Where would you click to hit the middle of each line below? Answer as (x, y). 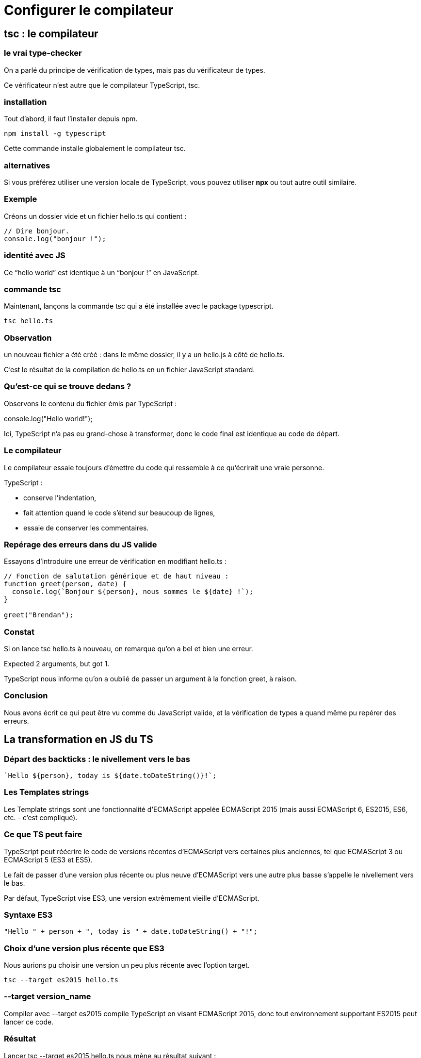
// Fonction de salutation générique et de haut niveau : (116, 576)
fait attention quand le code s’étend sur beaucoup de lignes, (119, 512)
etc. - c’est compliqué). (41, 817)
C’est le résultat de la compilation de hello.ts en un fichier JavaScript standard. (130, 370)
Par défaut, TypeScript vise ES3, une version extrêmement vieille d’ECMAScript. (132, 898)
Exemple (21, 199)
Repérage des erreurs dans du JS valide (81, 544)
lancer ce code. (29, 1022)
